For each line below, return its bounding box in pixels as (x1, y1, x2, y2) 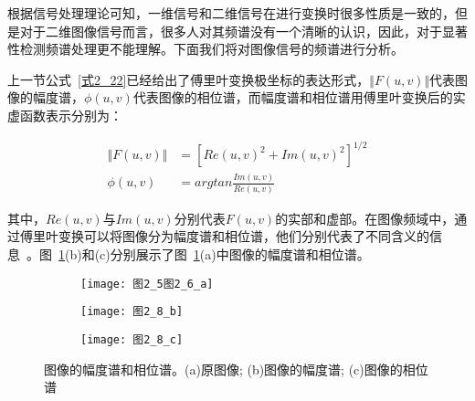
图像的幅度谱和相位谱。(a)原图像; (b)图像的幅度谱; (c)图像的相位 (44, 359, 428, 378)
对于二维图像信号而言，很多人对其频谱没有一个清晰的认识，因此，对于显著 (19, 21, 468, 40)
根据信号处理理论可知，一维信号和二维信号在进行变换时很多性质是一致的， (7, 4, 455, 22)
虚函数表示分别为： (7, 105, 122, 124)
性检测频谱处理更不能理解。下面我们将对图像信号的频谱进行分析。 (7, 39, 404, 58)
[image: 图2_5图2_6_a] (80, 277, 214, 290)
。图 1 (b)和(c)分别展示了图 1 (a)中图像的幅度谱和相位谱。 (26, 244, 370, 263)
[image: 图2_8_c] (80, 332, 184, 346)
